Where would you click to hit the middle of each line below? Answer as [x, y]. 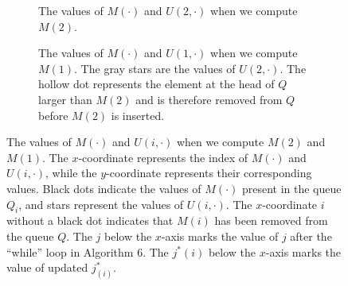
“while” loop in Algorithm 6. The [88, 251]
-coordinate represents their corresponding [209, 173]
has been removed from [271, 220]
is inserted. [138, 115]
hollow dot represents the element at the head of [156, 84]
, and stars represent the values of [101, 204]
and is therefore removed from [209, 99]
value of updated [47, 267]
